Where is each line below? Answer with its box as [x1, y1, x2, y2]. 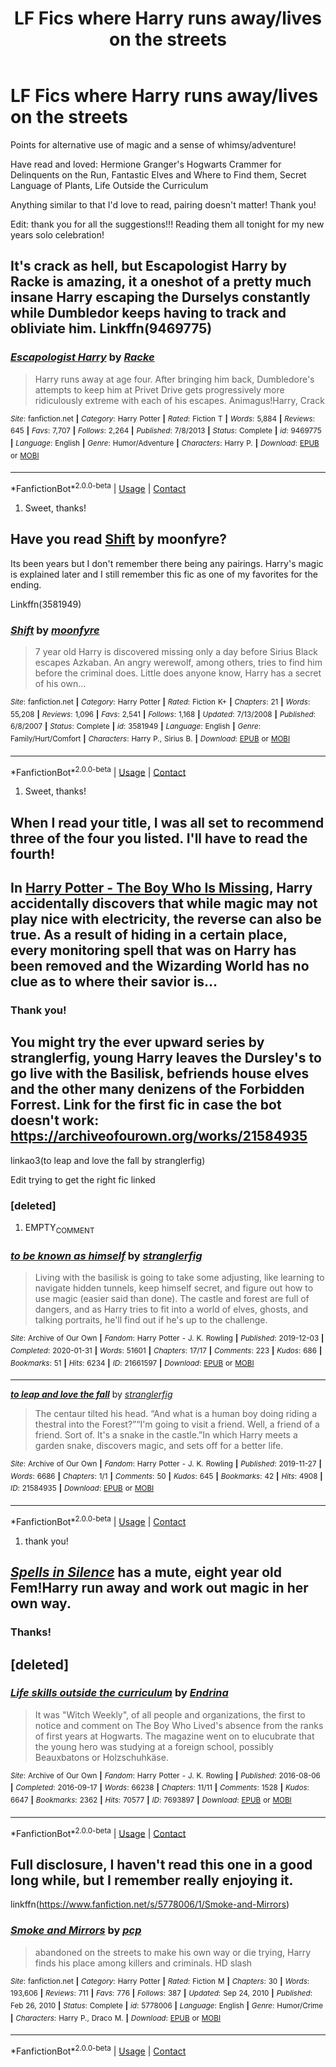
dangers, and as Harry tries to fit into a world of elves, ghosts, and [34, 1303, 309, 1316]
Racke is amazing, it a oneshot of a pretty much [10, 273, 312, 291]
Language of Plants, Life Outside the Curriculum [10, 179, 209, 191]
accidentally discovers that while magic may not [10, 895, 318, 912]
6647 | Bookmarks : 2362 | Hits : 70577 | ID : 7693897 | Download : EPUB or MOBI [10, 1795, 292, 1806]
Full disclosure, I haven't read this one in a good [10, 1856, 313, 1873]
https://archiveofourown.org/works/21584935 [10, 1128, 308, 1145]
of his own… [34, 678, 87, 690]
